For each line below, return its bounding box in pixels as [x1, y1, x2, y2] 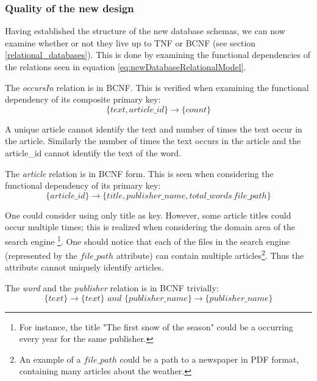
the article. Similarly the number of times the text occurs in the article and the [5, 134, 301, 147]
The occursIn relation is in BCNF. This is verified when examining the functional [5, 81, 309, 93]
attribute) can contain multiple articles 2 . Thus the [116, 247, 304, 261]
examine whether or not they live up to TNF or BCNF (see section [5, 36, 256, 49]
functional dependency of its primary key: [5, 179, 161, 192]
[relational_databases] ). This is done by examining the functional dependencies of [5, 48, 310, 61]
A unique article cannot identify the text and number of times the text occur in [5, 122, 302, 135]
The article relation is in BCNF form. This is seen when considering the [5, 167, 274, 180]
